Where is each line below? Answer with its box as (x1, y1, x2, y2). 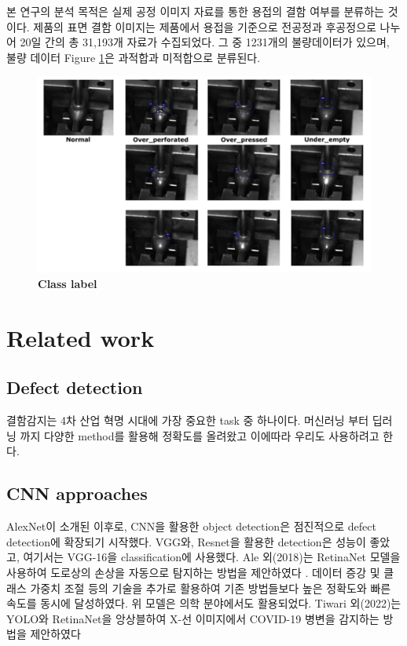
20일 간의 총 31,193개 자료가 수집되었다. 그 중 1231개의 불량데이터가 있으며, (20, 34, 390, 50)
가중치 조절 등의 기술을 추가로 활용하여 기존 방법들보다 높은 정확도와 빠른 (30, 579, 391, 596)
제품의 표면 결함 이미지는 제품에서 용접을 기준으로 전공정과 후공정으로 (33, 18, 376, 35)
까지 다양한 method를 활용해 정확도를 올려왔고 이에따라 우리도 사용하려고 (20, 427, 379, 443)
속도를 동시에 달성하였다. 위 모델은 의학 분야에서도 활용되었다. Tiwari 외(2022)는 (6, 595, 401, 611)
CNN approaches (6, 481, 148, 505)
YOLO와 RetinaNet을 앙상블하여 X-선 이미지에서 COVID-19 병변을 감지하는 (6, 610, 379, 626)
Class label (38, 276, 97, 292)
